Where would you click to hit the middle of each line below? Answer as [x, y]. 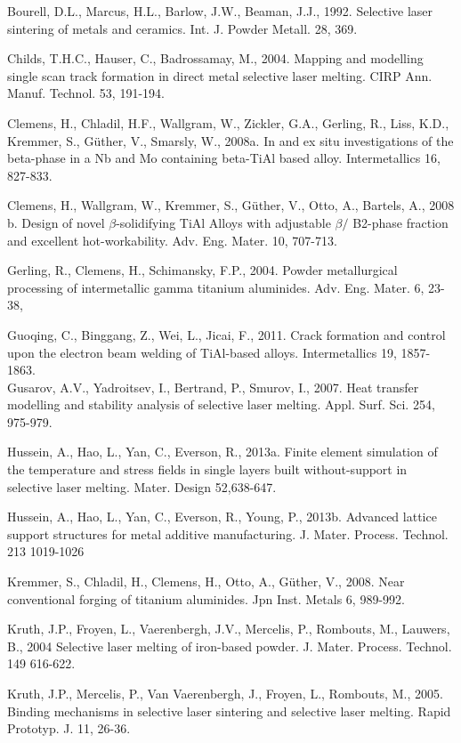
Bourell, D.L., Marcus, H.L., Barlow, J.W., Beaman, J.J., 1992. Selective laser [220, 11]
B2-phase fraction [400, 222]
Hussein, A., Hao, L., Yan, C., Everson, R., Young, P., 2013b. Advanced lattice [222, 517]
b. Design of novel [56, 222]
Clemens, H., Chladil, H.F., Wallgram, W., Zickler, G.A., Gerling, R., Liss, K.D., [228, 122]
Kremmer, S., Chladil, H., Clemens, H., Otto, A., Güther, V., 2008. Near [206, 581]
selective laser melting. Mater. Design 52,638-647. [142, 486]
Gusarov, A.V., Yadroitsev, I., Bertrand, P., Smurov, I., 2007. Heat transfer [213, 387]
